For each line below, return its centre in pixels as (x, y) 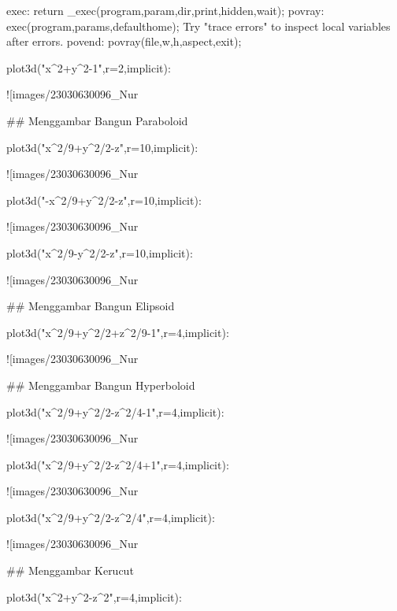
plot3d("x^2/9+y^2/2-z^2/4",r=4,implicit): (111, 517)
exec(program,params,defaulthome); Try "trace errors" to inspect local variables (198, 26)
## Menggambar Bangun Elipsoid (91, 306)
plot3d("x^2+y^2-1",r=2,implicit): (89, 67)
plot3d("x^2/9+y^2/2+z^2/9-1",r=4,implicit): (118, 332)
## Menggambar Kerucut (70, 570)
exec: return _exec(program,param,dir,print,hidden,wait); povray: (165, 10)
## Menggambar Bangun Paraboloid (97, 120)
